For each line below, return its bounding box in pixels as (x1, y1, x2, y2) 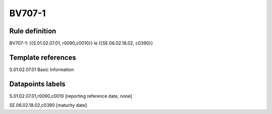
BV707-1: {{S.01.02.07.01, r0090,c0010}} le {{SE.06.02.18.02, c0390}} (9, 40, 153, 46)
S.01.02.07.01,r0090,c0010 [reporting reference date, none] (9, 93, 132, 99)
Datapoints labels (9, 80, 65, 88)
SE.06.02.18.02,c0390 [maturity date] (9, 102, 87, 108)
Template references (9, 53, 77, 62)
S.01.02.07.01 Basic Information (9, 66, 74, 73)
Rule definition (9, 27, 56, 35)
